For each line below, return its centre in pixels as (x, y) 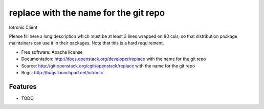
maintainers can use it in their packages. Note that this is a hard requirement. (87, 43)
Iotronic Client (23, 27)
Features (23, 86)
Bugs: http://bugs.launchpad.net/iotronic (62, 72)
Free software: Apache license (52, 52)
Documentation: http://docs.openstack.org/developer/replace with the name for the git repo (114, 59)
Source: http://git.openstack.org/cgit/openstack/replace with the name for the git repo (108, 65)
